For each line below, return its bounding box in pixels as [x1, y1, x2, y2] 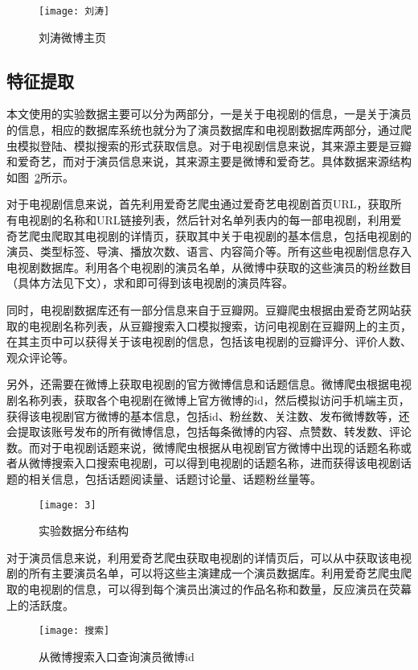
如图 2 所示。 [6, 168, 74, 185]
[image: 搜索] [39, 625, 110, 637]
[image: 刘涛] [39, 6, 110, 17]
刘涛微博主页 [39, 28, 106, 45]
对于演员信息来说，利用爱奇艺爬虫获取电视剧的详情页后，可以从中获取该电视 [6, 549, 412, 565]
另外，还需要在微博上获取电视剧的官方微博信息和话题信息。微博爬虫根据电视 [6, 376, 412, 393]
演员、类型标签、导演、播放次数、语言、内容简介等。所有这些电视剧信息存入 [6, 243, 412, 260]
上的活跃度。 [6, 596, 74, 613]
